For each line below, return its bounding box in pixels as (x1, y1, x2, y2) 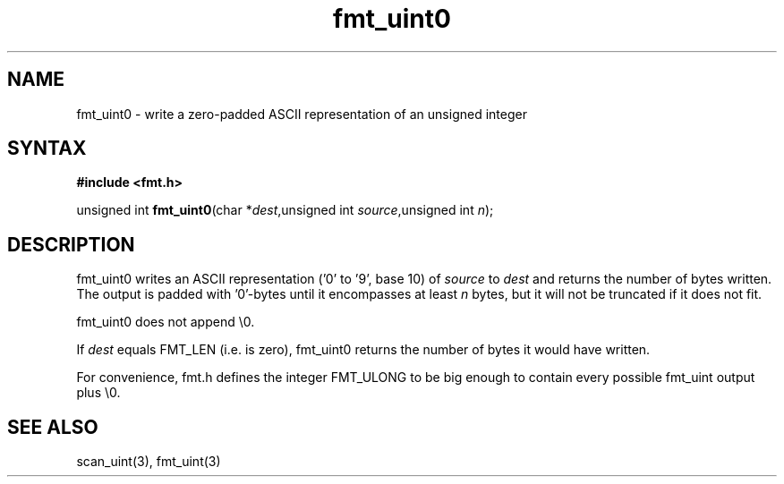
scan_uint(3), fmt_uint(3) (76, 454, 221, 470)
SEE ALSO (7, 415, 98, 438)
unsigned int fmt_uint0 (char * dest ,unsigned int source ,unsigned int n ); (76, 202, 494, 218)
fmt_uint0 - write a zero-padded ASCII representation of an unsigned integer (76, 106, 527, 122)
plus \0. (76, 385, 121, 401)
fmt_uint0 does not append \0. (76, 314, 255, 330)
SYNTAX (7, 137, 87, 160)
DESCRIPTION (7, 233, 135, 256)
